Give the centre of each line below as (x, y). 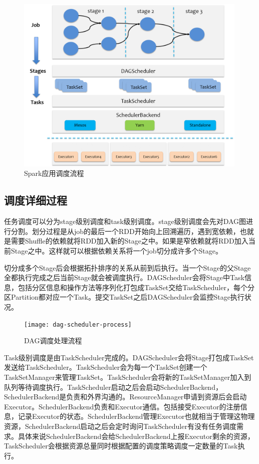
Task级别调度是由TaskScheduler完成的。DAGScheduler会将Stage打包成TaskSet (129, 357)
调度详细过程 (36, 200)
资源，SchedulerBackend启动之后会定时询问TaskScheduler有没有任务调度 (120, 426)
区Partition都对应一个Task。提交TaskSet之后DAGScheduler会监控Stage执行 (124, 297)
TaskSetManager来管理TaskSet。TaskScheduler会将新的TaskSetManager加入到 (128, 377)
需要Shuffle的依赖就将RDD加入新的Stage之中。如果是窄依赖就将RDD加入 (129, 241)
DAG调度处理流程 (53, 340)
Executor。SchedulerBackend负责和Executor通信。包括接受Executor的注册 (122, 406)
